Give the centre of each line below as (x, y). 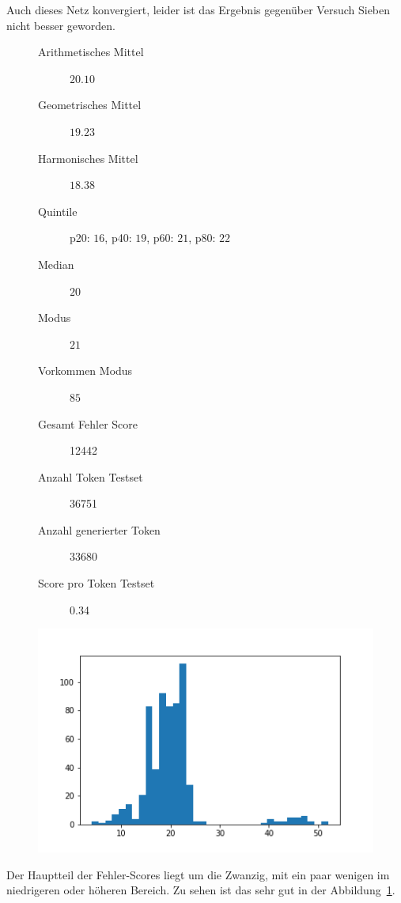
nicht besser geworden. (61, 25)
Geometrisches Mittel (90, 105)
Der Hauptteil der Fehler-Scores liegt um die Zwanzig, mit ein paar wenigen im (198, 874)
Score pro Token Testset (96, 583)
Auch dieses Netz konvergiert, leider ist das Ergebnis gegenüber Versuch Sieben (199, 9)
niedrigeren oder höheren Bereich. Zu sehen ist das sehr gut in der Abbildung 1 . (201, 890)
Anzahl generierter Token (99, 529)
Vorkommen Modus (85, 370)
